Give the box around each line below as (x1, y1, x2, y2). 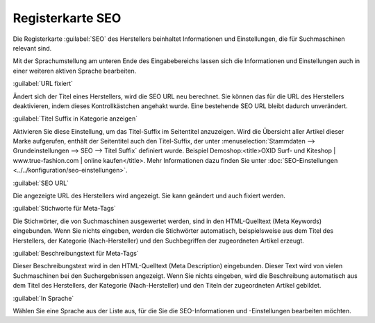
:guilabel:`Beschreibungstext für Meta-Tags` (12, 249, 139, 257)
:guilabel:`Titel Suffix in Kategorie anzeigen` (12, 114, 138, 123)
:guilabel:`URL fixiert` (12, 80, 73, 88)
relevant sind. (12, 44, 52, 52)
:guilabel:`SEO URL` (12, 179, 69, 187)
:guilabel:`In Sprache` (12, 294, 74, 302)
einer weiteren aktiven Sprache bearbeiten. (12, 67, 137, 75)
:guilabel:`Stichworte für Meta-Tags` (12, 204, 116, 213)
